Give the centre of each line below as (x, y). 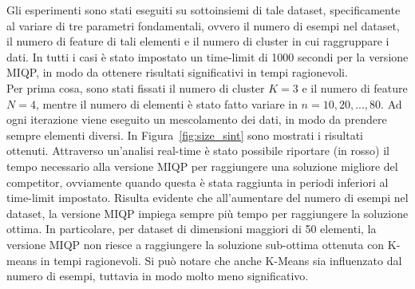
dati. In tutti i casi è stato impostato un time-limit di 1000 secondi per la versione (207, 56)
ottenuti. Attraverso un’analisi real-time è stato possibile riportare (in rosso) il (198, 150)
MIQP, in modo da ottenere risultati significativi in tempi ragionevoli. (177, 72)
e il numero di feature (355, 87)
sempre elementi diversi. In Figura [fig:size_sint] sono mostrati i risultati (185, 135)
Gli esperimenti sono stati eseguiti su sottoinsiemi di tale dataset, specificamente (204, 10)
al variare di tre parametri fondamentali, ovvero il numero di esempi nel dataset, (203, 25)
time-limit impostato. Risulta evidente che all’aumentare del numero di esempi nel (207, 198)
